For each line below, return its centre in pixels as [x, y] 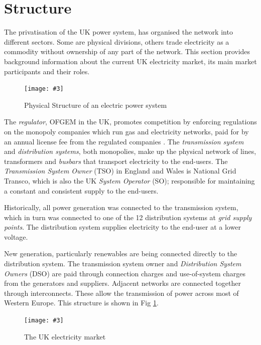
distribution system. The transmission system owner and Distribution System [123, 264]
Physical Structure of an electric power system [96, 105]
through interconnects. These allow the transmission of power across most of [121, 293]
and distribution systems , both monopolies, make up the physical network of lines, [130, 151]
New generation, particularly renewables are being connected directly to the [121, 253]
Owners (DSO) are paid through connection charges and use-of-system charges [125, 273]
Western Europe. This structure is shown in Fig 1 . [81, 303]
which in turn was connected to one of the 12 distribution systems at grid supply [128, 217]
